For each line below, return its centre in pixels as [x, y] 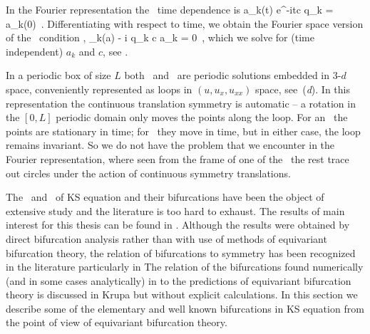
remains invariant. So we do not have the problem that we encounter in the [170, 145]
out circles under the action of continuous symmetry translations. [148, 173]
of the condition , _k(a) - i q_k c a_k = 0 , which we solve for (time [160, 37]
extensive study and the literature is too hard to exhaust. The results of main [175, 210]
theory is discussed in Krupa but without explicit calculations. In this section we [182, 294]
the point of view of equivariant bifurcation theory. [117, 322]
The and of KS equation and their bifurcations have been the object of [165, 197]
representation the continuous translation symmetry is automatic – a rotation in [181, 103]
